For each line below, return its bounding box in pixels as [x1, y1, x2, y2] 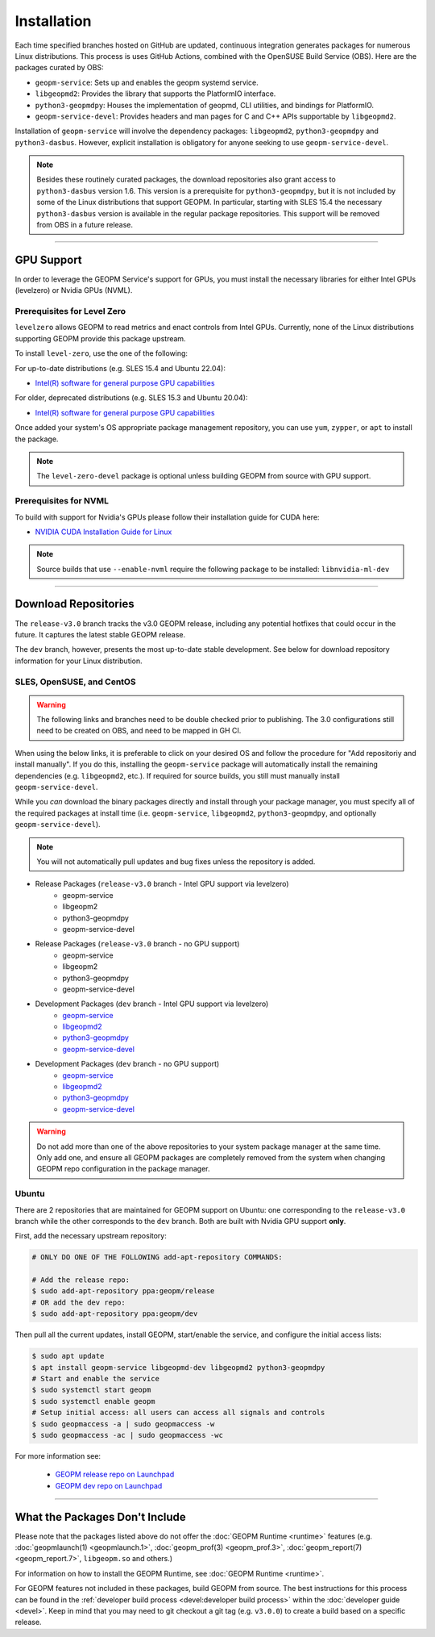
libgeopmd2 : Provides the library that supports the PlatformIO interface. [35, 89, 276, 98]
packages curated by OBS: [14, 63, 104, 73]
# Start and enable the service [31, 1374, 160, 1383]
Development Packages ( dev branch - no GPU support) [35, 1059, 220, 1069]
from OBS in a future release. [36, 220, 133, 230]
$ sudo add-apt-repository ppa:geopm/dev [31, 1309, 198, 1318]
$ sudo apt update [31, 1351, 105, 1361]
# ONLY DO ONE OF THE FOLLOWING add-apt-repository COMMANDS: [31, 1253, 283, 1262]
